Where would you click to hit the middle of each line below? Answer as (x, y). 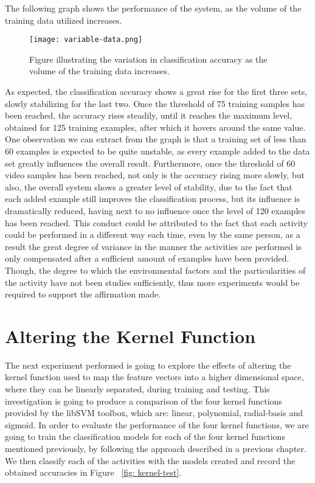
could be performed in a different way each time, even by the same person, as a (153, 235)
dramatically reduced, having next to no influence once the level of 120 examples (155, 210)
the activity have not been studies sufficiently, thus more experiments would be (152, 282)
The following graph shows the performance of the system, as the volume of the (153, 8)
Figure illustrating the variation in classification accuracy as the (148, 59)
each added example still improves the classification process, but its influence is (153, 199)
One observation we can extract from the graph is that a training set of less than (156, 139)
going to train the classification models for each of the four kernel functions (145, 436)
